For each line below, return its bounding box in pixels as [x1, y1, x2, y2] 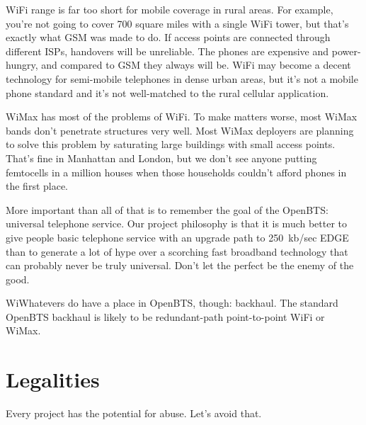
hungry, [6, 57, 38, 72]
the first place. [6, 178, 69, 193]
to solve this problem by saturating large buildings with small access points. [6, 137, 336, 152]
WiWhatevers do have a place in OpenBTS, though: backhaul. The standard [6, 295, 338, 310]
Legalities [6, 365, 100, 394]
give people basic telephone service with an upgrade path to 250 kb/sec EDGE [6, 229, 349, 244]
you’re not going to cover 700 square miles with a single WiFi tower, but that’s [6, 16, 349, 30]
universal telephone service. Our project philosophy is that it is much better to [6, 216, 348, 231]
